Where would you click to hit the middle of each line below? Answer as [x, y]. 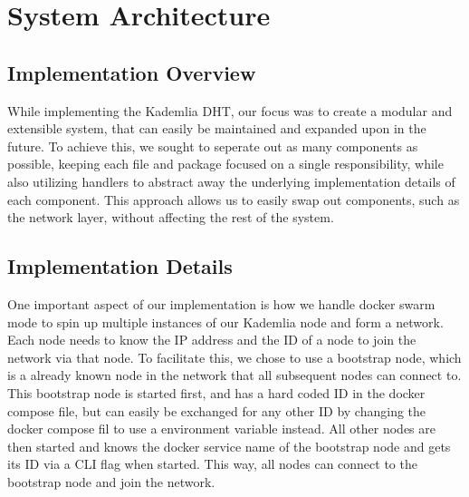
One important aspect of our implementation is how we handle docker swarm [221, 303]
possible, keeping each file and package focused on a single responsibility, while [225, 164]
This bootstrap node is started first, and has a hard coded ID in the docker [216, 392]
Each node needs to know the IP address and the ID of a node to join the [212, 340]
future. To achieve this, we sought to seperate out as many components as [213, 146]
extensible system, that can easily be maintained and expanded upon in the [217, 128]
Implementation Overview [132, 72]
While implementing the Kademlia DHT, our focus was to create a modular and [230, 110]
